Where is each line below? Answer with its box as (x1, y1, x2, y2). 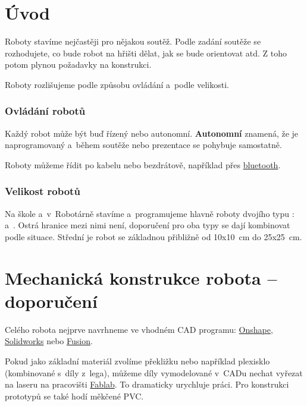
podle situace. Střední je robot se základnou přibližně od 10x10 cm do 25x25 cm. (5, 230, 302, 243)
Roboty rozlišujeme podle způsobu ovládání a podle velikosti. (5, 78, 229, 90)
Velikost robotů (5, 184, 80, 199)
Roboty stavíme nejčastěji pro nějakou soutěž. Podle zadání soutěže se (5, 35, 261, 48)
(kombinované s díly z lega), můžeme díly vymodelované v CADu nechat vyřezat (5, 366, 303, 379)
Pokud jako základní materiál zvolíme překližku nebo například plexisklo (5, 355, 270, 367)
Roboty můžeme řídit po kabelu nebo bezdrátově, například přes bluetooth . (5, 158, 281, 171)
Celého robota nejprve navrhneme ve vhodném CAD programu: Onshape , (5, 323, 273, 335)
